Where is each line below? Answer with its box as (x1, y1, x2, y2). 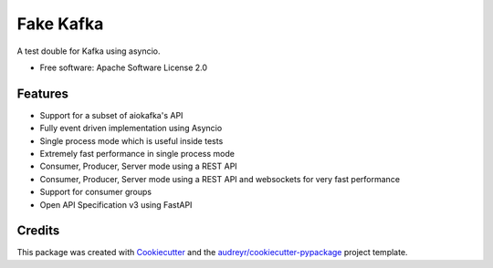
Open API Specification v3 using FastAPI (39, 199, 193, 210)
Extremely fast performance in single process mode (39, 149, 235, 160)
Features (16, 86, 68, 101)
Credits (16, 223, 60, 239)
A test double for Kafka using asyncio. (16, 46, 161, 57)
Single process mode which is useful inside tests (39, 135, 224, 146)
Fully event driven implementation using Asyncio (39, 123, 223, 134)
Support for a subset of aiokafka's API (39, 109, 184, 120)
